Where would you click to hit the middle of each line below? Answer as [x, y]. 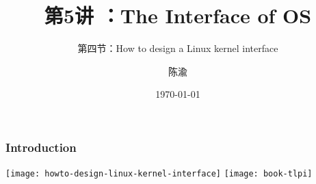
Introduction [41, 147]
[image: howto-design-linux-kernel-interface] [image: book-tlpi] [159, 174]
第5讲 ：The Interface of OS [178, 15]
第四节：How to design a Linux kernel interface [178, 48]
